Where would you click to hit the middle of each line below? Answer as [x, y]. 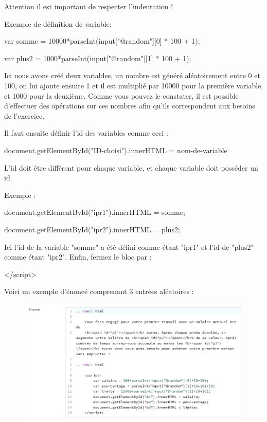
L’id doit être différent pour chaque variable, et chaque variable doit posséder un [131, 167]
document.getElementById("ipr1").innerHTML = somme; [95, 212]
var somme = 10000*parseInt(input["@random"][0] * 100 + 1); [102, 41]
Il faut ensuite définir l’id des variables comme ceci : [86, 133]
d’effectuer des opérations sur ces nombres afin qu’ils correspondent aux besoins [130, 106]
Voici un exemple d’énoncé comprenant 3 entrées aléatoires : [99, 291]
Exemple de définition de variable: [58, 23]
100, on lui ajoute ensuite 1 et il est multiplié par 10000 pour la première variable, [134, 85]
